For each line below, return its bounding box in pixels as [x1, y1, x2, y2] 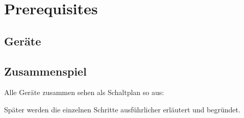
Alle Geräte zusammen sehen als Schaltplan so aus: [4, 87, 164, 98]
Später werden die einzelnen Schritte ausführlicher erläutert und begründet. [4, 104, 240, 114]
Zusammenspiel [4, 63, 87, 79]
